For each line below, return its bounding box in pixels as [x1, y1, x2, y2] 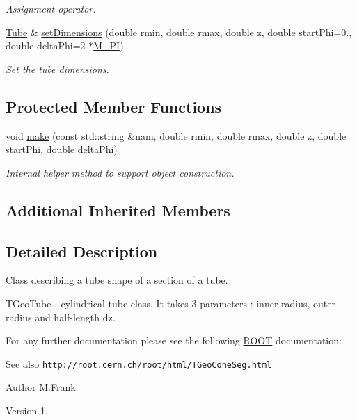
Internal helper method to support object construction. [6, 165, 235, 179]
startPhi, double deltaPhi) [6, 142, 118, 156]
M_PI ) [93, 38, 124, 53]
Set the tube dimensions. [6, 61, 109, 76]
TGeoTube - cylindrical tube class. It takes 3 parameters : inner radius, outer [6, 296, 335, 310]
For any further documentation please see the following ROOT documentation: [6, 333, 342, 348]
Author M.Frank [6, 380, 76, 394]
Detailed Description [6, 240, 158, 261]
